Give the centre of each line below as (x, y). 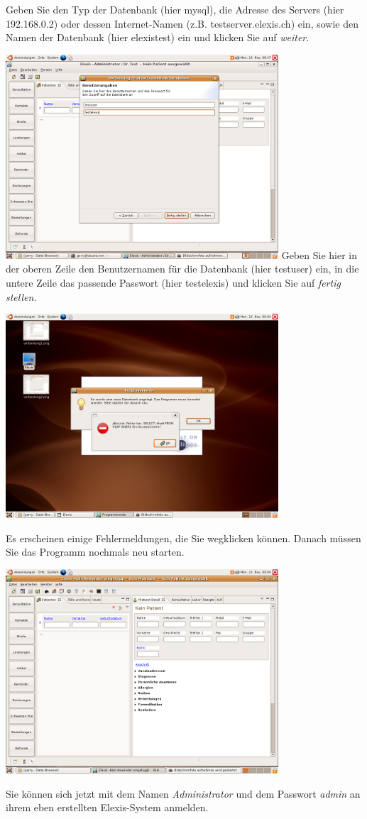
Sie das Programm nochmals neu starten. (95, 552)
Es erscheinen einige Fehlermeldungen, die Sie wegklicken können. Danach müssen (183, 538)
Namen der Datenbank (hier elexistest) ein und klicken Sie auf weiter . (158, 37)
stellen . (21, 296)
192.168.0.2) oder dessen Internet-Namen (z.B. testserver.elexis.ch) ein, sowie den (182, 23)
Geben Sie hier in (319, 254)
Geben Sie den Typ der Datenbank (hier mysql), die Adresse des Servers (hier (175, 9)
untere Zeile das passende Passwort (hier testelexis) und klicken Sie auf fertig (173, 282)
